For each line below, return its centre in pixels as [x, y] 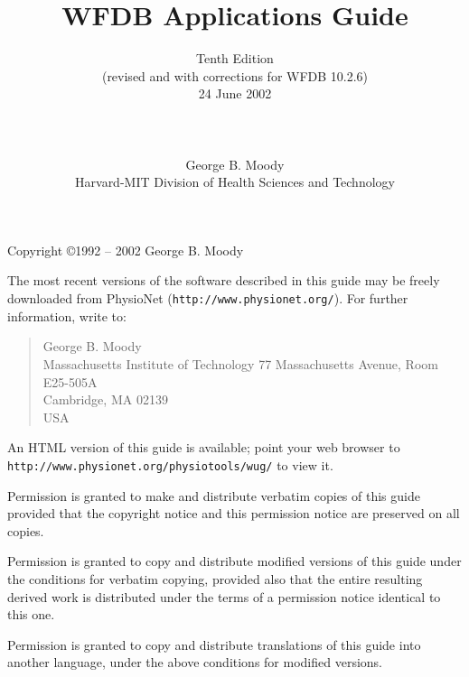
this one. [31, 614]
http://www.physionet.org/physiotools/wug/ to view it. [170, 464]
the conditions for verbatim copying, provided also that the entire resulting [215, 578]
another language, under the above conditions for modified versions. [195, 662]
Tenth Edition [235, 58]
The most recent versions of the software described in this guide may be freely [224, 280]
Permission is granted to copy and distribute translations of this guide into [214, 644]
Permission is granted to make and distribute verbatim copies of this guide [214, 495]
